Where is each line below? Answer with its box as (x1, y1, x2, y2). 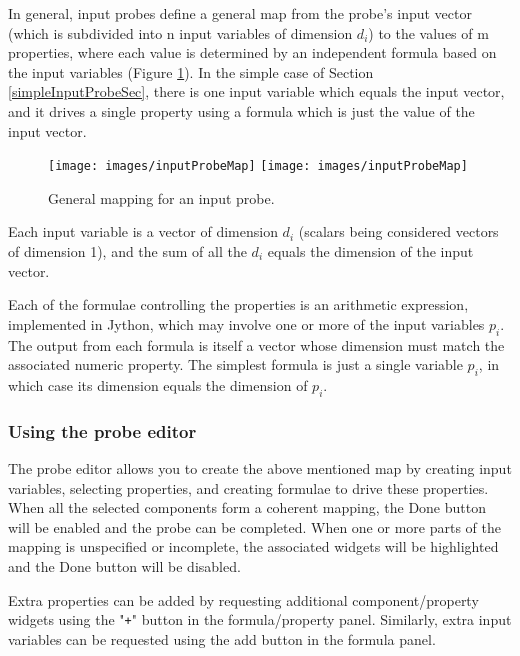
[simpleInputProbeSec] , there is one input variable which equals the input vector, (8, 81, 505, 102)
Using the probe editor (8, 418, 197, 443)
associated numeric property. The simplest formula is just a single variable (8, 354, 463, 375)
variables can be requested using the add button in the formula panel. (8, 628, 436, 649)
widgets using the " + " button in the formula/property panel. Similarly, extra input (8, 609, 512, 630)
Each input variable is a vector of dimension (8, 221, 278, 242)
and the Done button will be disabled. (8, 555, 241, 576)
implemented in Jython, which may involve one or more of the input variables (8, 313, 485, 334)
